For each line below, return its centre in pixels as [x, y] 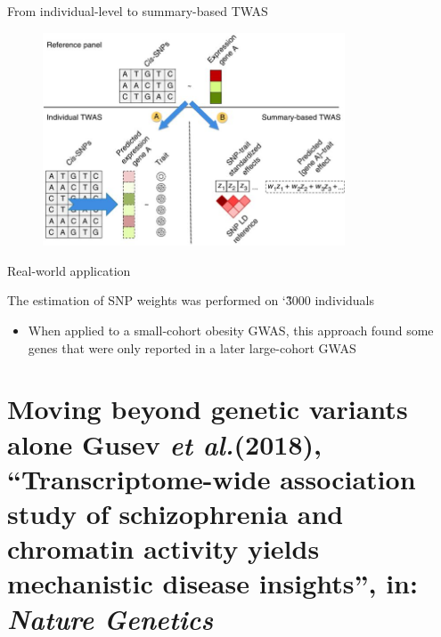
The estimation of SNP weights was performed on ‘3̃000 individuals [191, 300]
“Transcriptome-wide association [212, 478]
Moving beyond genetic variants [208, 409]
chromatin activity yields [163, 548]
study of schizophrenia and [176, 513]
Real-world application [69, 270]
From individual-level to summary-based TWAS [138, 11]
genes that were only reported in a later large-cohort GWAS [192, 347]
